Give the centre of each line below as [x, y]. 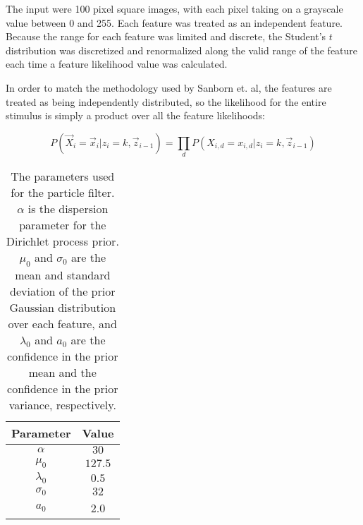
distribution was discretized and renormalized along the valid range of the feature [182, 50]
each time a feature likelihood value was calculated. [117, 64]
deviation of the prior [63, 291]
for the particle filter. [63, 193]
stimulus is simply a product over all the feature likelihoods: [136, 115]
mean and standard [63, 275]
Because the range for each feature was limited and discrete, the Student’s [166, 36]
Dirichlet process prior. [62, 241]
